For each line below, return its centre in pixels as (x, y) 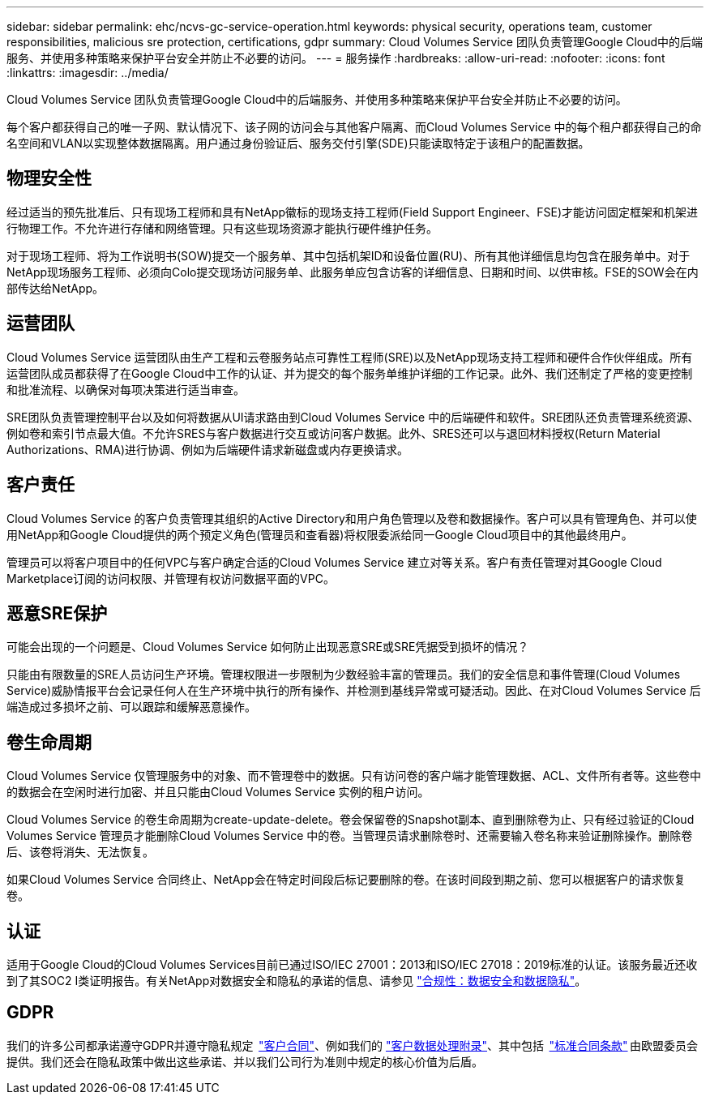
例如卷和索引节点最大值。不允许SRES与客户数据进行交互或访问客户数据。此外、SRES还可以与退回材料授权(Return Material (334, 433)
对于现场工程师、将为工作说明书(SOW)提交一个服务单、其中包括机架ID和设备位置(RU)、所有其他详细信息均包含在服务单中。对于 (349, 255)
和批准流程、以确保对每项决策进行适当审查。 (126, 389)
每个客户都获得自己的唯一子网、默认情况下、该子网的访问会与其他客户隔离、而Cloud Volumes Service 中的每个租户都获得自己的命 (354, 127)
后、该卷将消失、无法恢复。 (80, 852)
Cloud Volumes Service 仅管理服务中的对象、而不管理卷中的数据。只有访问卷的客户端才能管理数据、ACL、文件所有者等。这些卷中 (354, 776)
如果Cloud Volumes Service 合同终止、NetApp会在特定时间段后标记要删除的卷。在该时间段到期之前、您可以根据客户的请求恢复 (346, 880)
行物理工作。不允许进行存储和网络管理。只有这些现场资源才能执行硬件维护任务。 (222, 228)
